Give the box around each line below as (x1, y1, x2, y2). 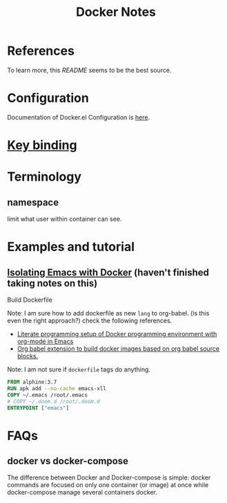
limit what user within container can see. (7, 215, 122, 223)
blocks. (17, 352, 39, 360)
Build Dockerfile (7, 295, 53, 304)
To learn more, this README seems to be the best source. (7, 66, 172, 74)
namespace (7, 196, 59, 208)
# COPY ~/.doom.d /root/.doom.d (7, 398, 100, 405)
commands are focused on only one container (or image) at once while (7, 481, 209, 489)
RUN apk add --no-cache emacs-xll (7, 385, 107, 392)
